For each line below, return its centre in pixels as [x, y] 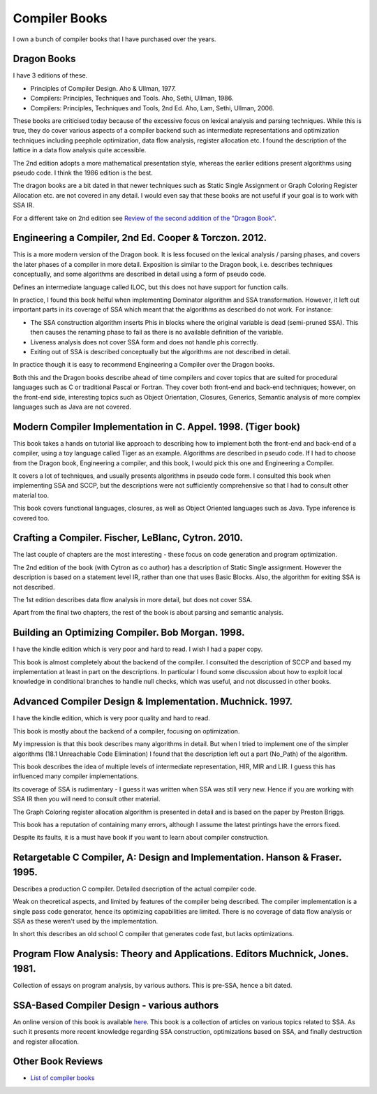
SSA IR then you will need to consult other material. [87, 799]
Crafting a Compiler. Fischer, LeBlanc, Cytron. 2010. [128, 538]
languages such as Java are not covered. [72, 407]
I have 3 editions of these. [50, 75]
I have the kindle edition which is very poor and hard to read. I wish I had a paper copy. [138, 649]
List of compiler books [62, 1078]
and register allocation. [46, 1042]
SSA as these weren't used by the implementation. [86, 921]
